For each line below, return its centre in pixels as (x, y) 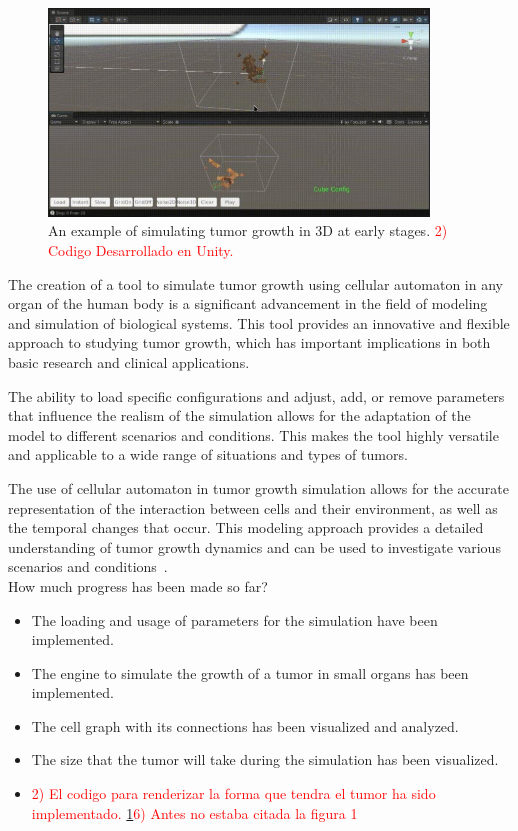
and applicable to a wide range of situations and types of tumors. (208, 454)
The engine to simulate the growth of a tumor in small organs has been (250, 672)
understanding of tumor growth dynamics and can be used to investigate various (254, 546)
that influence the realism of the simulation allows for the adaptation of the (239, 415)
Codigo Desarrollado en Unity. (141, 250)
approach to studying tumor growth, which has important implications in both (249, 342)
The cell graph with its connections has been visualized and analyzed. (245, 725)
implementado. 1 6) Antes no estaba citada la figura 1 (194, 812)
